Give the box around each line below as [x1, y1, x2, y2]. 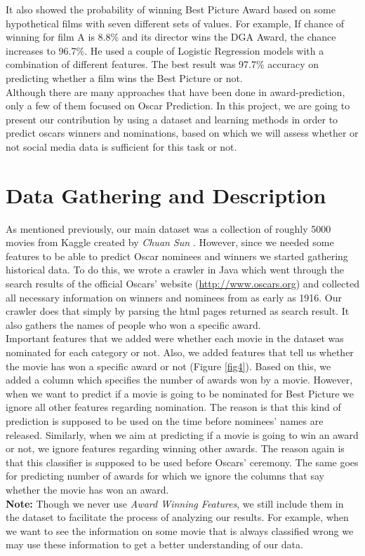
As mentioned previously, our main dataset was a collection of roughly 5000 [6, 221, 331, 236]
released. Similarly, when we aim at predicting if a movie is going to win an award [6, 427, 359, 442]
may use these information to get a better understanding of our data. [6, 537, 303, 552]
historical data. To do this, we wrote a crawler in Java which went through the [6, 262, 344, 277]
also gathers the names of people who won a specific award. [6, 317, 261, 332]
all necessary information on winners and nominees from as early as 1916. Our [6, 290, 343, 304]
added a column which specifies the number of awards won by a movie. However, [6, 372, 353, 387]
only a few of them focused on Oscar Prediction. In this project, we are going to [6, 98, 350, 113]
